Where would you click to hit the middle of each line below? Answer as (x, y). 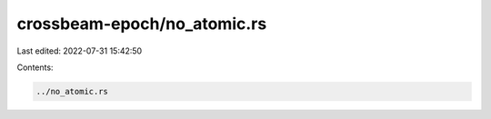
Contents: (35, 67)
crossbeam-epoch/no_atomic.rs (142, 24)
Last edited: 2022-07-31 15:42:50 (80, 51)
